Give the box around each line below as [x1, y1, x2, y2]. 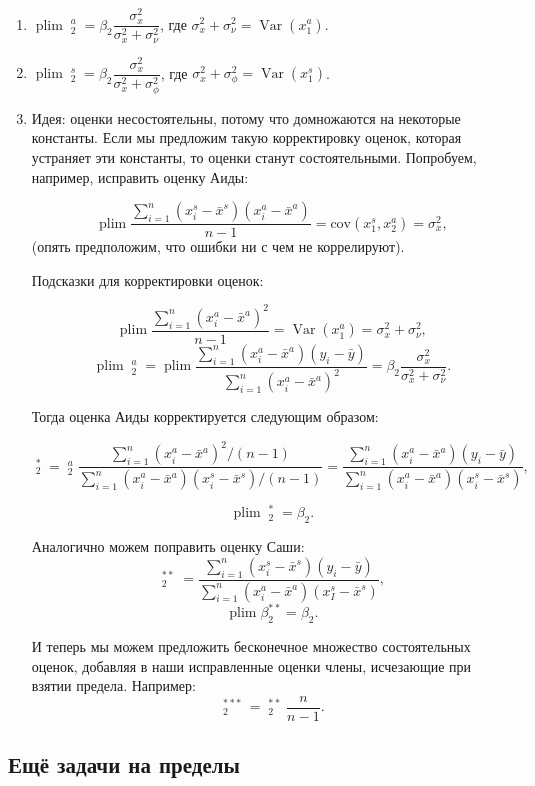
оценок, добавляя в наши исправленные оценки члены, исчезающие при [31, 655, 472, 676]
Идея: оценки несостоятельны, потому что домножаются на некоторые [31, 107, 461, 128]
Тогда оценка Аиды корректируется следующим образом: [31, 406, 379, 427]
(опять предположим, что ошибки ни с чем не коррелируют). [31, 236, 405, 257]
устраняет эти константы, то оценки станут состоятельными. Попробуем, [31, 147, 477, 167]
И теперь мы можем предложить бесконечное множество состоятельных [31, 635, 471, 656]
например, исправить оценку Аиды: [31, 166, 249, 187]
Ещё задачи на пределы [8, 749, 240, 780]
